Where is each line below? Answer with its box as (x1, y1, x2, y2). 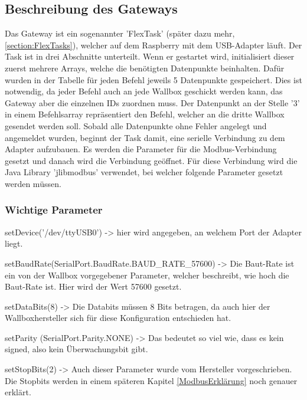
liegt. (5, 237, 23, 250)
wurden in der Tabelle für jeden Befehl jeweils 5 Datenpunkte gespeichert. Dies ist (5, 73, 302, 86)
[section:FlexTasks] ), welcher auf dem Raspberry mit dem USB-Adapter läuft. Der (5, 38, 302, 51)
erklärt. (5, 386, 31, 398)
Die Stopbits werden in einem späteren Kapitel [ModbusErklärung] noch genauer (5, 374, 298, 386)
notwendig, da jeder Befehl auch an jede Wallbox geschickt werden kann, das (5, 85, 283, 97)
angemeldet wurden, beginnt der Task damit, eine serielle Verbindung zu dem (5, 131, 285, 143)
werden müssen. (5, 177, 61, 189)
